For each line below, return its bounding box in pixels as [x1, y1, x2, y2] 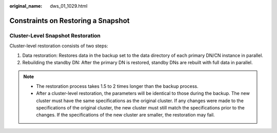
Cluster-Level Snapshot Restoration [9, 32, 101, 39]
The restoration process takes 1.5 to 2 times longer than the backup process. [36, 83, 199, 89]
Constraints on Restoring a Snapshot [9, 16, 130, 25]
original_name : [9, 3, 43, 9]
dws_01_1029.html [50, 3, 88, 9]
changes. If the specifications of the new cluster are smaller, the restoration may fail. [36, 112, 215, 118]
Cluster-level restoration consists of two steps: [9, 43, 108, 49]
